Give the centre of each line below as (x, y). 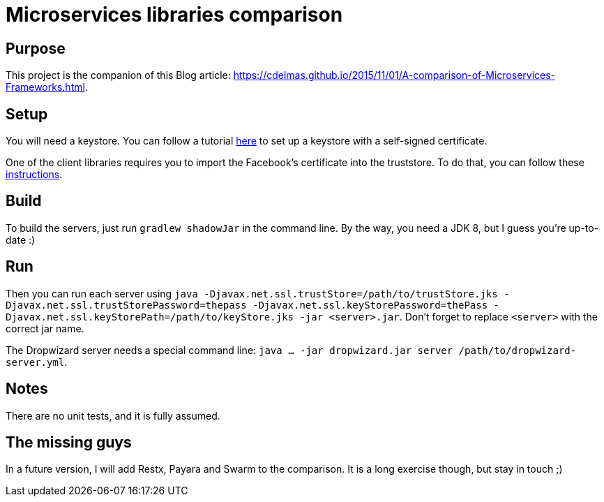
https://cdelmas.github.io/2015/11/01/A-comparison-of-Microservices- (394, 75)
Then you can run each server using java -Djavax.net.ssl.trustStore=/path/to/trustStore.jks (252, 293)
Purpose (36, 48)
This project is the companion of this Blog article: (118, 75)
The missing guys (69, 442)
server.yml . (37, 362)
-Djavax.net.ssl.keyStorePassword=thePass (370, 305)
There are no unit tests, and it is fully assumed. (113, 415)
